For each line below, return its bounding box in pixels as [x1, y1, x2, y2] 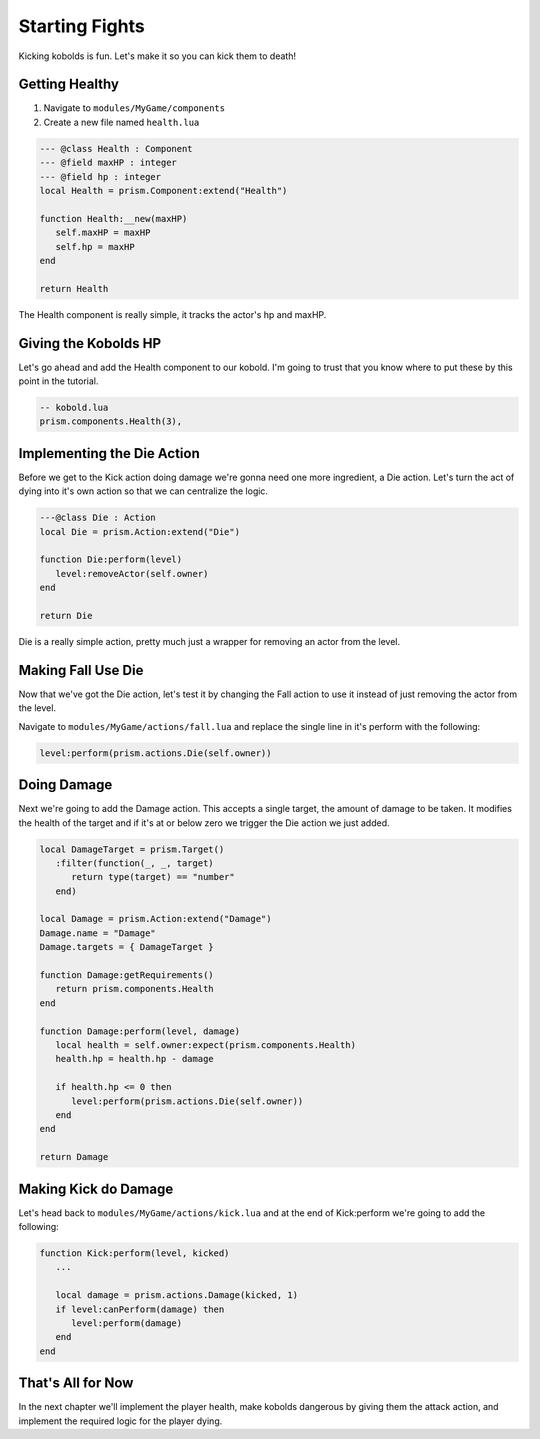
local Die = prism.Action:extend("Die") [39, 526, 240, 537]
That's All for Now [18, 1375, 134, 1392]
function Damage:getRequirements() [39, 970, 214, 981]
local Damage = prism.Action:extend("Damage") [39, 913, 272, 925]
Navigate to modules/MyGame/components [43, 102, 225, 114]
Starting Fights [18, 15, 145, 37]
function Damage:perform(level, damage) [39, 1025, 240, 1037]
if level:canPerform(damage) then [55, 1303, 225, 1315]
